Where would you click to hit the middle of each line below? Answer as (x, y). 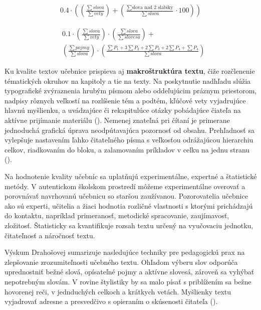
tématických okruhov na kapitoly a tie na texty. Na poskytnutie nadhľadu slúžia (128, 81)
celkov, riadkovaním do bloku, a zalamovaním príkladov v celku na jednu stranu (127, 149)
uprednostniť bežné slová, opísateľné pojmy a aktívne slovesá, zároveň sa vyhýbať (129, 272)
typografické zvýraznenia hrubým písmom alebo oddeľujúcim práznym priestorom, (131, 91)
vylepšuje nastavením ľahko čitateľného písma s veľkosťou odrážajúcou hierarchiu (129, 140)
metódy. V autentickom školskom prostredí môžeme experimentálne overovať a (125, 186)
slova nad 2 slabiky (153, 7)
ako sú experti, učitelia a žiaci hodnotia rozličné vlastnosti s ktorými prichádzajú (129, 205)
